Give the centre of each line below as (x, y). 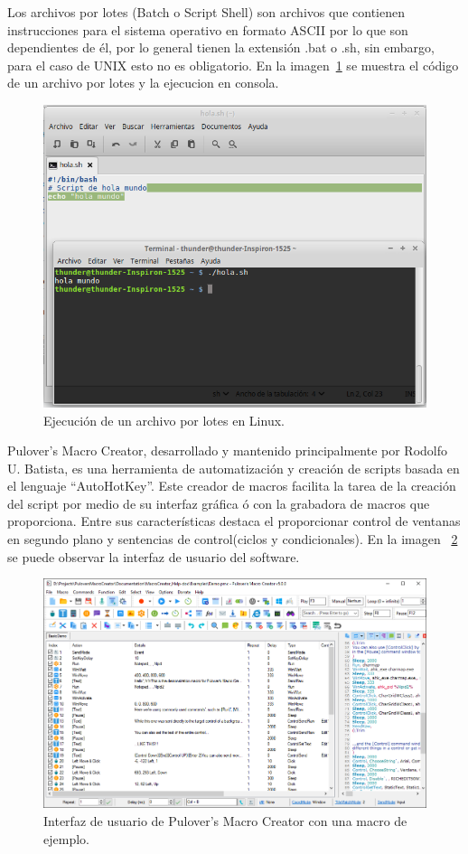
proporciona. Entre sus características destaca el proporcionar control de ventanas (234, 521)
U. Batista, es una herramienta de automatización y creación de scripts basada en (234, 468)
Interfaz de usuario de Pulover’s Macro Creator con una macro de (225, 820)
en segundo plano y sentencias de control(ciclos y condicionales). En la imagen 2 (233, 539)
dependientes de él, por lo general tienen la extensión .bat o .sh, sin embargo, (221, 47)
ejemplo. (66, 838)
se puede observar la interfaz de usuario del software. (154, 556)
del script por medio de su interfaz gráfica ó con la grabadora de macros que (219, 503)
